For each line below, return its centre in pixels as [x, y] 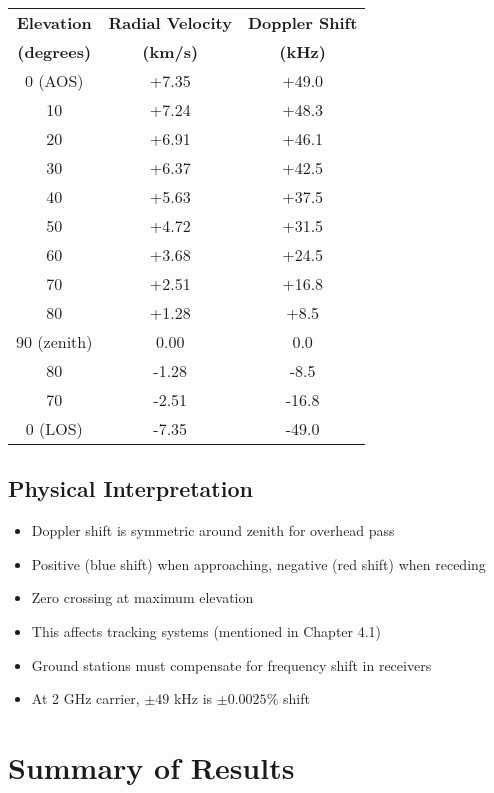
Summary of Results [151, 766]
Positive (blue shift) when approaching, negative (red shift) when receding [258, 563]
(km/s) [170, 51]
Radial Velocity [170, 22]
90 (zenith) [54, 341]
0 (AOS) [54, 80]
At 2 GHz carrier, [85, 698]
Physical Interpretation [130, 488]
